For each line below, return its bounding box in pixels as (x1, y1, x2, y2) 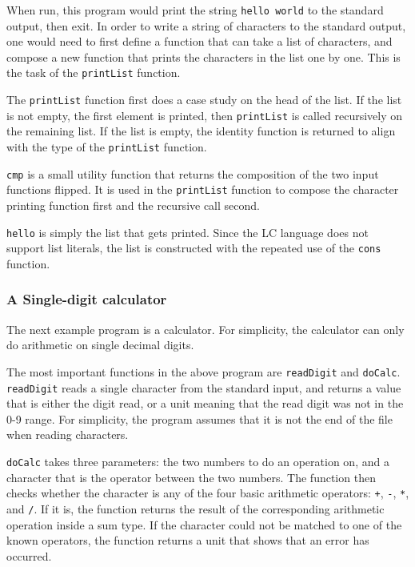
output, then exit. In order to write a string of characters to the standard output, (6, 17, 406, 34)
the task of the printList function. (6, 64, 181, 81)
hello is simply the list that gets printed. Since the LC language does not (6, 223, 369, 240)
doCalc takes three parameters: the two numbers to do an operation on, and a (6, 452, 389, 469)
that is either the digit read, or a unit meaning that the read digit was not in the (6, 395, 404, 412)
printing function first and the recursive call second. (6, 196, 260, 213)
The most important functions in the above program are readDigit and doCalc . (6, 363, 401, 380)
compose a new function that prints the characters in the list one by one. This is (6, 48, 401, 65)
